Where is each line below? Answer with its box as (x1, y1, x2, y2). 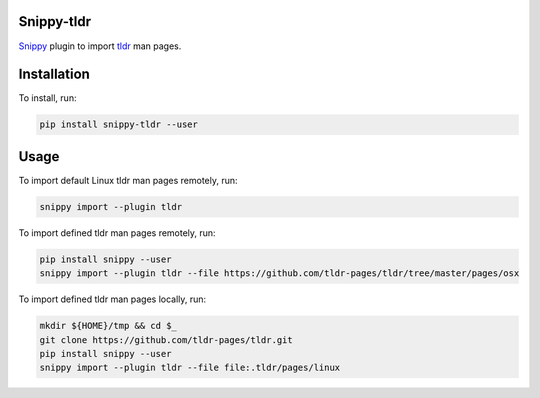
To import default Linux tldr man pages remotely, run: (18, 174, 239, 186)
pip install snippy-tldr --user (39, 119, 199, 130)
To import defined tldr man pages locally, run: (18, 293, 207, 305)
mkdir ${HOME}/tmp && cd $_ (39, 320, 177, 332)
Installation (18, 66, 90, 83)
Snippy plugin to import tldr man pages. (18, 40, 182, 52)
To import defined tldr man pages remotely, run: (18, 226, 216, 239)
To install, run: (18, 92, 77, 104)
